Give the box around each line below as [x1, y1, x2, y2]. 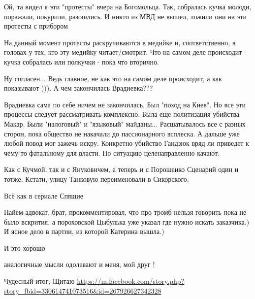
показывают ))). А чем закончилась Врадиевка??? [4, 83, 153, 93]
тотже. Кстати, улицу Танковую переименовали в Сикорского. [4, 173, 189, 184]
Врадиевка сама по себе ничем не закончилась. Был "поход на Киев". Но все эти [4, 99, 246, 109]
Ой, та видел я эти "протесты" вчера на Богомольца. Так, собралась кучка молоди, [4, 1, 252, 11]
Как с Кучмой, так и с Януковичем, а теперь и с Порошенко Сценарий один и [4, 164, 239, 174]
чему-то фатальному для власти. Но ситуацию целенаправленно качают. [4, 147, 220, 158]
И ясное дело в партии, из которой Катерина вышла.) [4, 226, 164, 236]
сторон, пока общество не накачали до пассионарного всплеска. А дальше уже [4, 128, 240, 138]
